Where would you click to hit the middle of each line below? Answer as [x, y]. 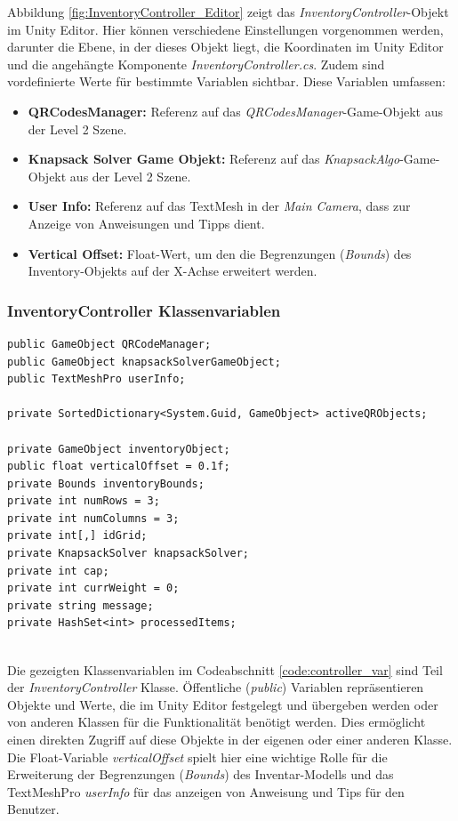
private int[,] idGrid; [77, 536]
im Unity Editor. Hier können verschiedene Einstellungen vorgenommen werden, [225, 29]
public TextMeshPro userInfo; [96, 379]
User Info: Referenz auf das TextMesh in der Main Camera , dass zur [219, 206]
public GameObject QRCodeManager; [109, 344]
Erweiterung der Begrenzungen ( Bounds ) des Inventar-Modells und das [201, 774]
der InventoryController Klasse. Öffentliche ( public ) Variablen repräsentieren [216, 687]
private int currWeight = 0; [93, 588]
